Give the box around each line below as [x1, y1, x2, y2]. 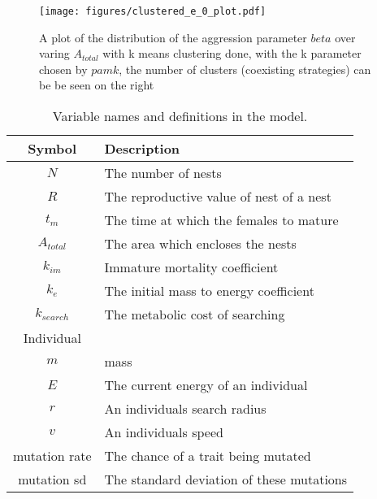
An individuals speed [104, 423, 223, 442]
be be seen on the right [39, 76, 154, 93]
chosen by [39, 60, 88, 77]
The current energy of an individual [104, 375, 308, 395]
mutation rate [13, 446, 92, 466]
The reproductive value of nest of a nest [104, 187, 331, 206]
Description [104, 139, 180, 158]
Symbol [28, 139, 77, 158]
